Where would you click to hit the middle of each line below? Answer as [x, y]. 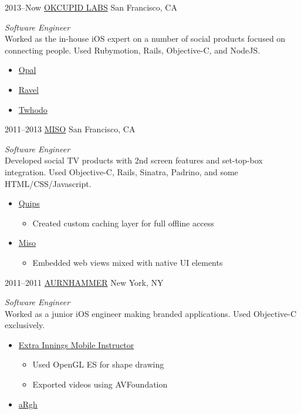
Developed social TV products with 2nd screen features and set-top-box [134, 160]
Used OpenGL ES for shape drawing [98, 364]
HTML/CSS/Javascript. [48, 183]
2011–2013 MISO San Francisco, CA [70, 129]
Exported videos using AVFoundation [100, 384]
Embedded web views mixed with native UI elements [128, 262]
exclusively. [25, 325]
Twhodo [33, 109]
